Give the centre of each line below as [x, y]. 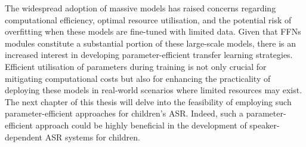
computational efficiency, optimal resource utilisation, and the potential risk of [148, 19]
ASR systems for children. [92, 137]
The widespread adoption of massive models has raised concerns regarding [140, 8]
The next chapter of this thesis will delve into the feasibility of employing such [148, 101]
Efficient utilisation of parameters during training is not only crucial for [136, 66]
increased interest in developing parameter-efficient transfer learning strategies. [149, 55]
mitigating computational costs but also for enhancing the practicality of [138, 78]
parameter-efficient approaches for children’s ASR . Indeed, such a [124, 113]
